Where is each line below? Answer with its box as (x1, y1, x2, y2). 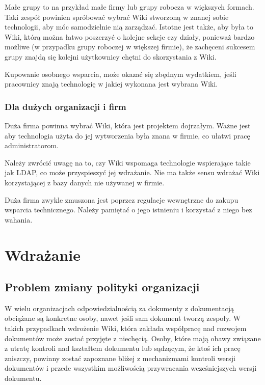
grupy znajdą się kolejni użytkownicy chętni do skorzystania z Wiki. (5, 51, 217, 62)
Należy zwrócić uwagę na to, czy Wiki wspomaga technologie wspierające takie (5, 157, 251, 168)
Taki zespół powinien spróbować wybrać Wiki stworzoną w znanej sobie (5, 11, 229, 22)
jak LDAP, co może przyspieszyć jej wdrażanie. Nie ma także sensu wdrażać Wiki (5, 167, 260, 178)
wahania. (5, 214, 33, 225)
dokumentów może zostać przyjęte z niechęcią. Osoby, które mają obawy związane (5, 333, 261, 343)
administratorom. (5, 140, 59, 151)
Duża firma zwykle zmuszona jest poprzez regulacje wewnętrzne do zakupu (5, 194, 238, 205)
